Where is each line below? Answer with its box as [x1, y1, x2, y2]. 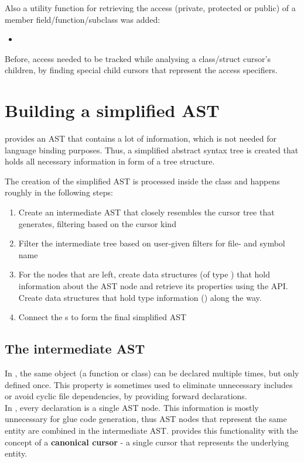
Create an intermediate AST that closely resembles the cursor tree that [18, 206, 275, 218]
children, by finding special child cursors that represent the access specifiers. [5, 64, 278, 76]
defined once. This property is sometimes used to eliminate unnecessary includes [5, 378, 293, 390]
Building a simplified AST [5, 98, 220, 122]
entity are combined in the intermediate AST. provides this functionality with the [5, 424, 298, 436]
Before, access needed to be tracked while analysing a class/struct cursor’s [5, 52, 271, 64]
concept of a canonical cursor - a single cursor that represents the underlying [5, 435, 289, 448]
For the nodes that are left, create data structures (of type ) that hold [18, 268, 270, 280]
